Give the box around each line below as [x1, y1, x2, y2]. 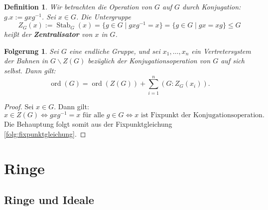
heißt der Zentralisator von [4, 29, 93, 39]
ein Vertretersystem [191, 45, 251, 56]
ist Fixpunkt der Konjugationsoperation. [141, 112, 265, 119]
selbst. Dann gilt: [4, 65, 56, 76]
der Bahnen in [4, 55, 48, 66]
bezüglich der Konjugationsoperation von [88, 55, 211, 66]
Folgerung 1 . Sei [4, 45, 59, 56]
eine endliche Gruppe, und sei [69, 45, 160, 56]
